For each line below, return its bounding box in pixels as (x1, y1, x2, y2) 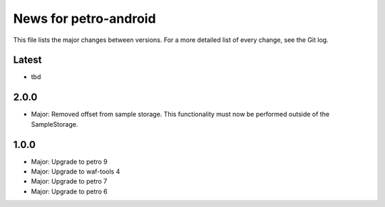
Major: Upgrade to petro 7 (31, 177, 108, 186)
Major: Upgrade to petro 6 (31, 187, 108, 196)
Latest (13, 54, 42, 66)
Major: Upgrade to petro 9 (31, 157, 108, 166)
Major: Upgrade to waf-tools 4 (31, 167, 120, 176)
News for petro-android (13, 11, 156, 26)
